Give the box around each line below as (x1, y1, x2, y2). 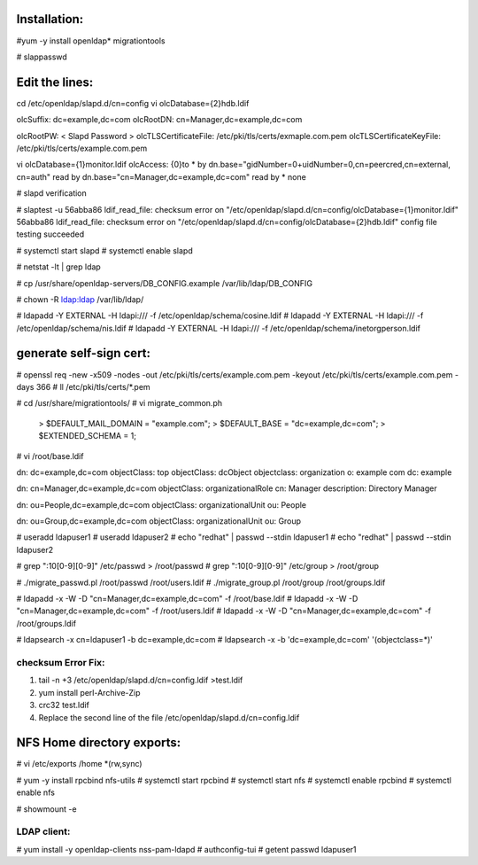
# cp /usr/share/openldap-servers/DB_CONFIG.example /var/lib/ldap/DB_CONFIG (16, 277, 313, 288)
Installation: (16, 12, 84, 27)
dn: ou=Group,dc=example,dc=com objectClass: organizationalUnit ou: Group (16, 516, 301, 526)
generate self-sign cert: (16, 346, 150, 361)
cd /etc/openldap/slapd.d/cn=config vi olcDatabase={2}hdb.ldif (16, 97, 250, 108)
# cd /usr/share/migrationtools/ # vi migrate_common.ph (16, 398, 223, 409)
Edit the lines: (16, 74, 94, 90)
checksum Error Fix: (16, 656, 105, 668)
